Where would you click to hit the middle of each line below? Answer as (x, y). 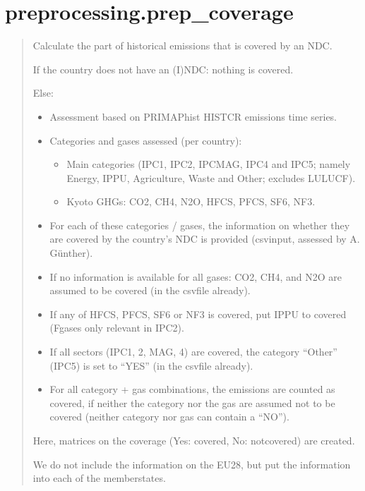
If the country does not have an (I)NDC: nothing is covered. (163, 69)
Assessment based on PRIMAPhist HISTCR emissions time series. (193, 116)
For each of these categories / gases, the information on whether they (200, 225)
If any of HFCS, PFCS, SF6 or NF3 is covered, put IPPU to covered (198, 314)
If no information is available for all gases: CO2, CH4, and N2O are (196, 276)
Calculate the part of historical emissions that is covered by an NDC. (182, 46)
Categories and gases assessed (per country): (146, 140)
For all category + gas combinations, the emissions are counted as (192, 389)
